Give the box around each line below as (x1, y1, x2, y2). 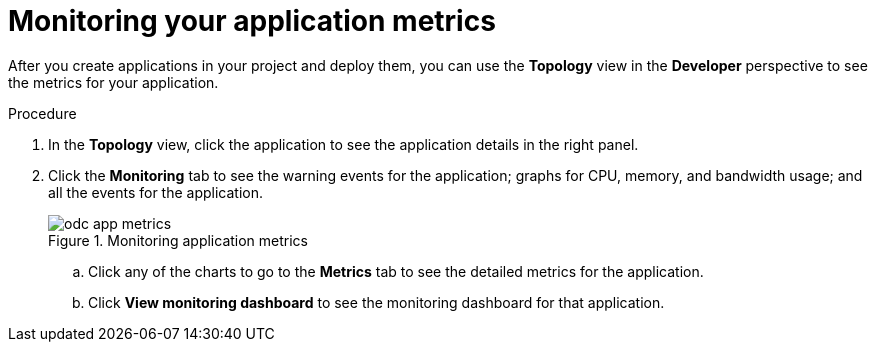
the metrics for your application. (8, 73, 219, 91)
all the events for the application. (48, 183, 264, 201)
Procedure (8, 104, 77, 122)
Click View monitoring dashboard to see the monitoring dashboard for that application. (88, 293, 665, 311)
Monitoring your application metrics (8, 4, 496, 38)
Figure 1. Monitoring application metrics (48, 231, 309, 249)
